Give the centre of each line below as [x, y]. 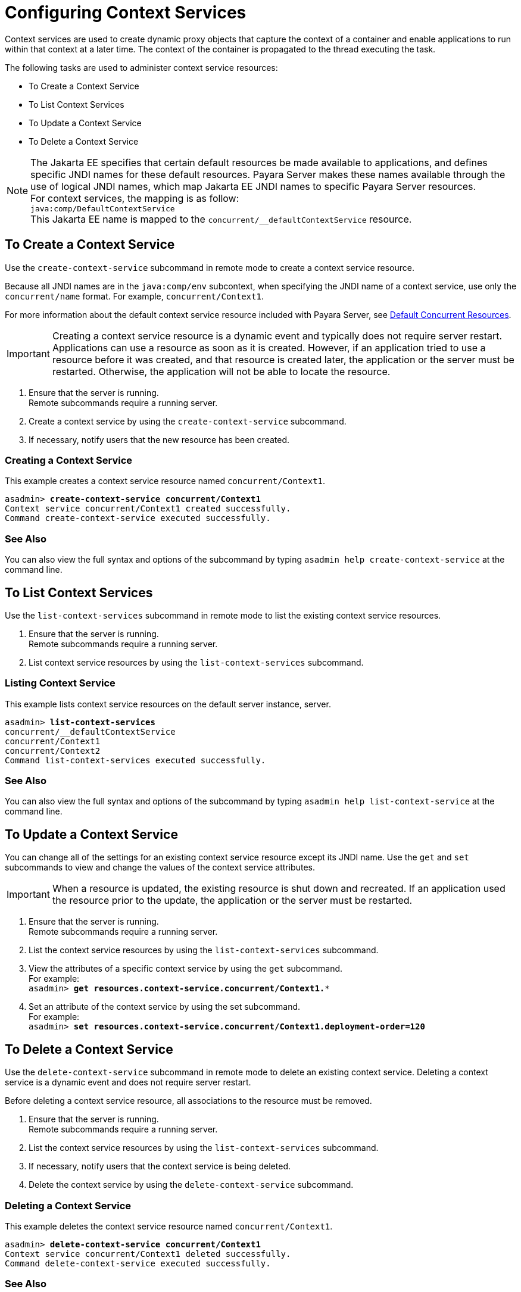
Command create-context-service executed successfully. [138, 518]
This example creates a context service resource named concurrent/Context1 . [165, 481]
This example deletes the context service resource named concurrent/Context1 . [169, 1226]
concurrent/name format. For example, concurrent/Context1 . [134, 296]
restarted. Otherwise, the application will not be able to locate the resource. [221, 371]
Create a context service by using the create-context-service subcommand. [188, 421]
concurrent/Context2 [53, 750]
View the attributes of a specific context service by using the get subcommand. [186, 969]
